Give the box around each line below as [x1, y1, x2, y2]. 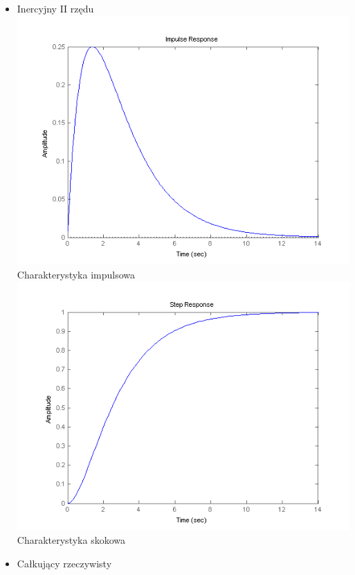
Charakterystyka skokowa [17, 533, 125, 547]
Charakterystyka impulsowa [17, 267, 135, 281]
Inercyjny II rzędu [17, 1, 94, 15]
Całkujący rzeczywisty [17, 556, 112, 570]
